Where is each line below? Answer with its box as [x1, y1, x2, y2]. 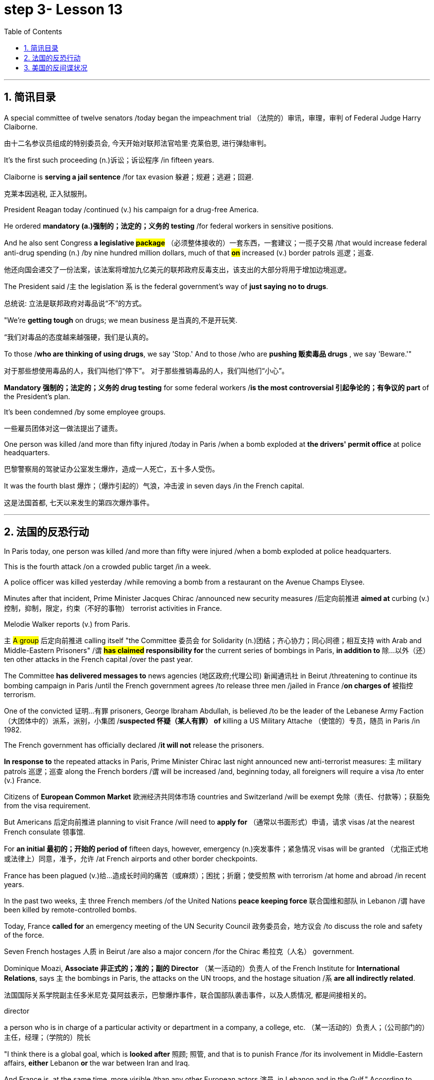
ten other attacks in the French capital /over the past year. [4, 655, 193, 664]
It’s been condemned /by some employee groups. [4, 407, 166, 416]
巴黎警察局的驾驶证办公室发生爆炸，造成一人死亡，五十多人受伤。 [4, 464, 219, 473]
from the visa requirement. [4, 801, 91, 810]
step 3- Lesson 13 [4, 1, 123, 18]
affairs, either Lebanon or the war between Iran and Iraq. [4, 1059, 190, 1068]
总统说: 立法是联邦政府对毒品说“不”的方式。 [4, 299, 146, 307]
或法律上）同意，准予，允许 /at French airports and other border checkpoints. [4, 854, 258, 863]
